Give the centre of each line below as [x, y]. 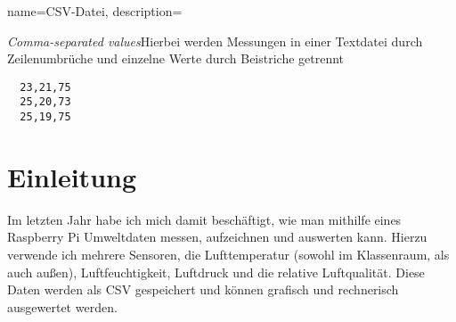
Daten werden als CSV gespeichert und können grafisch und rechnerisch [203, 289]
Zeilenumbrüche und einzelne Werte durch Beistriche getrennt [176, 58]
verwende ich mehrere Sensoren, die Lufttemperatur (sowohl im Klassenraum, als [228, 255]
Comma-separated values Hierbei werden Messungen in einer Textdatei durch [215, 41]
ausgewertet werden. [62, 306]
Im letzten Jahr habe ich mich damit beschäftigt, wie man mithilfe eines [204, 219]
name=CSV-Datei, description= [95, 11]
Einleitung [72, 176]
